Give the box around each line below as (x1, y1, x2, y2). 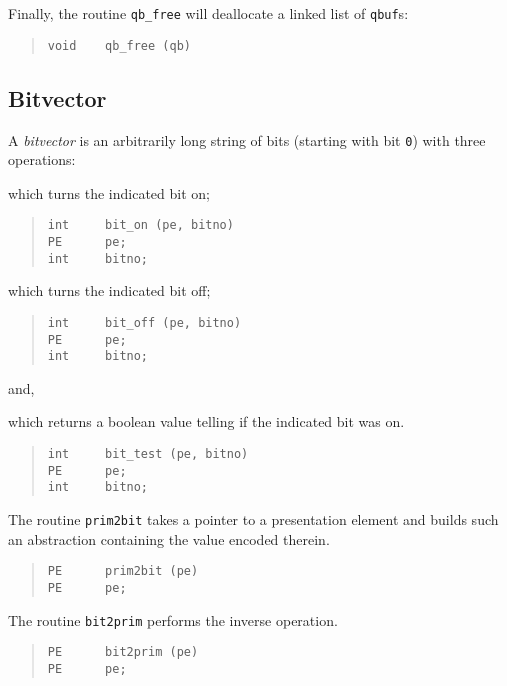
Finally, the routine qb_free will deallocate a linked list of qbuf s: (8, 3, 409, 23)
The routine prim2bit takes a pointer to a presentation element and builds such (8, 509, 499, 530)
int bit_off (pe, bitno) (47, 315, 242, 330)
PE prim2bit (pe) (47, 564, 199, 579)
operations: (8, 149, 76, 170)
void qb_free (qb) (47, 38, 191, 53)
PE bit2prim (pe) (47, 645, 199, 660)
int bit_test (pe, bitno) (47, 447, 249, 462)
